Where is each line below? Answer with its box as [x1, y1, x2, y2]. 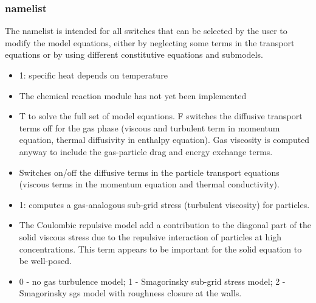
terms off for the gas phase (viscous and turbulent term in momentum [19, 121, 280, 134]
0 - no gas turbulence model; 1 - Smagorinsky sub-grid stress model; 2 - [19, 274, 286, 287]
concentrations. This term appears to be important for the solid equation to [19, 242, 302, 255]
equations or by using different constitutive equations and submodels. [5, 48, 263, 61]
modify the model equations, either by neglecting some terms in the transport [5, 36, 295, 49]
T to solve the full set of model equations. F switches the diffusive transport [19, 110, 303, 122]
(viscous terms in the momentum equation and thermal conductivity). [19, 178, 280, 190]
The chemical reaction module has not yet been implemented [19, 89, 247, 102]
